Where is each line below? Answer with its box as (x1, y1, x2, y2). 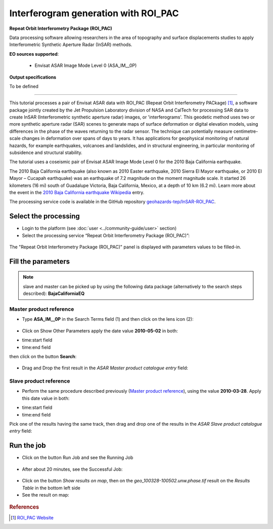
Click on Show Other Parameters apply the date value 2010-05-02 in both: (22, 327, 178, 334)
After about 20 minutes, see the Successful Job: (22, 466, 123, 472)
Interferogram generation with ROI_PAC (9, 8, 179, 19)
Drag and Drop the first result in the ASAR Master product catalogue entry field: (22, 365, 188, 371)
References (9, 504, 39, 511)
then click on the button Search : (9, 353, 77, 359)
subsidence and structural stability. (9, 149, 83, 156)
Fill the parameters (9, 257, 70, 266)
